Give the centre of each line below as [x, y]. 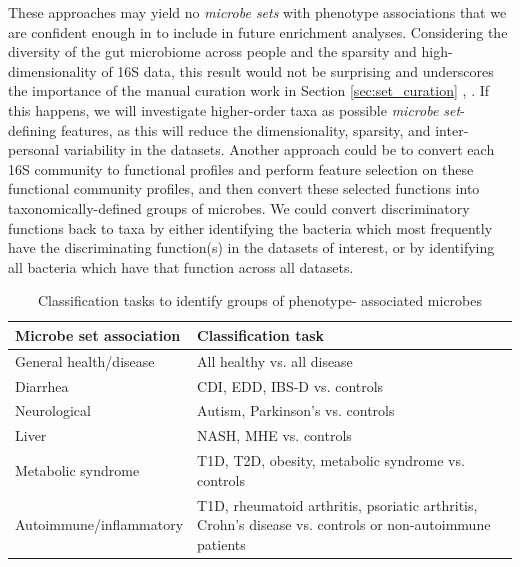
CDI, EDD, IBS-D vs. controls [290, 385]
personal [34, 149]
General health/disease [85, 360]
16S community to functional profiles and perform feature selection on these [241, 168]
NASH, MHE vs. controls [274, 435]
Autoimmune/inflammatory [99, 524]
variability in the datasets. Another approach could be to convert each [279, 149]
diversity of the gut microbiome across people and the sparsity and [212, 51]
